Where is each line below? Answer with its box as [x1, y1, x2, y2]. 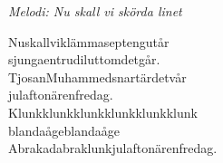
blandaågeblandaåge [8, 120, 120, 139]
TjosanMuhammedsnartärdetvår [8, 67, 187, 86]
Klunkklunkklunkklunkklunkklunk [8, 102, 198, 121]
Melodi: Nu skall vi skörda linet [8, 2, 182, 20]
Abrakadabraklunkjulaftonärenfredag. [8, 139, 218, 158]
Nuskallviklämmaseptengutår [8, 32, 170, 51]
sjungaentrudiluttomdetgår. [8, 50, 160, 69]
